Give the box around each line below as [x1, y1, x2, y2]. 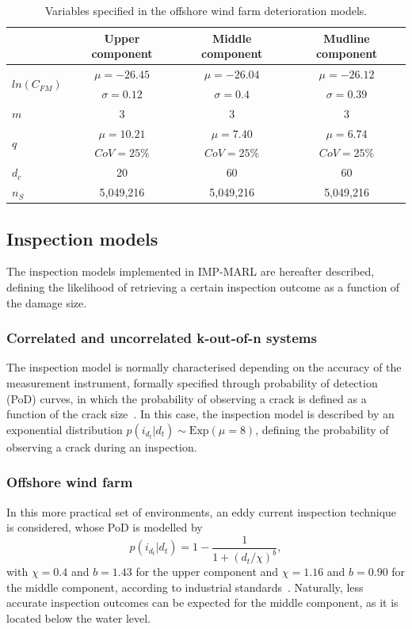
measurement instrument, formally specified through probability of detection [6, 374, 378, 391]
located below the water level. [6, 609, 151, 626]
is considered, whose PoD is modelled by [6, 519, 203, 536]
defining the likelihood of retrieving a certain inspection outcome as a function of [6, 278, 400, 295]
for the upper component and [135, 563, 279, 580]
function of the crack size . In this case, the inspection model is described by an [6, 406, 395, 422]
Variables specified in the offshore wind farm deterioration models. [44, 2, 368, 18]
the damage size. [6, 294, 87, 311]
